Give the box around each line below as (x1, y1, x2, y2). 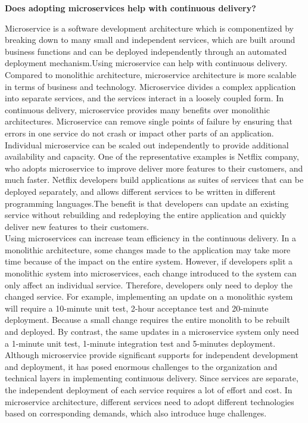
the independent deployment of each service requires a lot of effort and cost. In (5, 384, 293, 396)
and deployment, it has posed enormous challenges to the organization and (5, 360, 278, 372)
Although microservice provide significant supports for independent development (5, 349, 298, 361)
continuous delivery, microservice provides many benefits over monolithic (5, 103, 270, 116)
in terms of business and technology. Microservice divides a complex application (5, 80, 296, 92)
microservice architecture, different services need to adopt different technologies (5, 395, 294, 408)
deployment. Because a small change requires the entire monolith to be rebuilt (5, 313, 290, 326)
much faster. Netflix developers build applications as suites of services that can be (5, 173, 304, 186)
